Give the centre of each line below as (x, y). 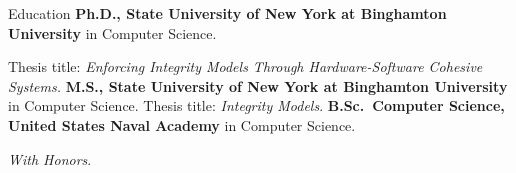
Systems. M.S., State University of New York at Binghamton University (258, 85)
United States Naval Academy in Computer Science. (182, 124)
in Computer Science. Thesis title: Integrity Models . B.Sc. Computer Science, (256, 105)
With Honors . (50, 158)
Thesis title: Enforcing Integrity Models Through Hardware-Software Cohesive (245, 66)
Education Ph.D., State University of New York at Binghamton (227, 13)
